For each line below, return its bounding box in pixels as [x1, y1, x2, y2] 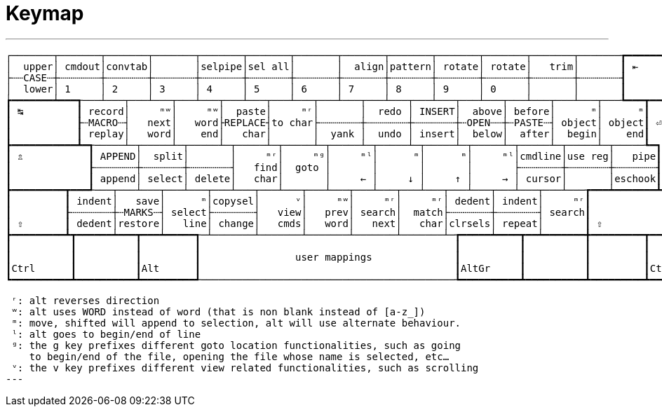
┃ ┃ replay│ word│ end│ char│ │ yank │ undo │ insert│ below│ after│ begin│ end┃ [6, 128, 650, 139]
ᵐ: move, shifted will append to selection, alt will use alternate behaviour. [11, 317, 461, 329]
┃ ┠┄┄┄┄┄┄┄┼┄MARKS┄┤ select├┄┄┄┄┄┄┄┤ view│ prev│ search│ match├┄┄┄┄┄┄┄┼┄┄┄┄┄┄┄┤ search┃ [6, 206, 591, 218]
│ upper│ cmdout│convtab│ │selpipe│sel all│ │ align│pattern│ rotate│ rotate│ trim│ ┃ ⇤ [6, 60, 638, 72]
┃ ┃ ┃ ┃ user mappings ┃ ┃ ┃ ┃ [6, 251, 650, 263]
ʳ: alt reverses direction [11, 294, 160, 306]
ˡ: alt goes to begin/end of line [11, 328, 201, 340]
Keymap [6, 1, 84, 25]
